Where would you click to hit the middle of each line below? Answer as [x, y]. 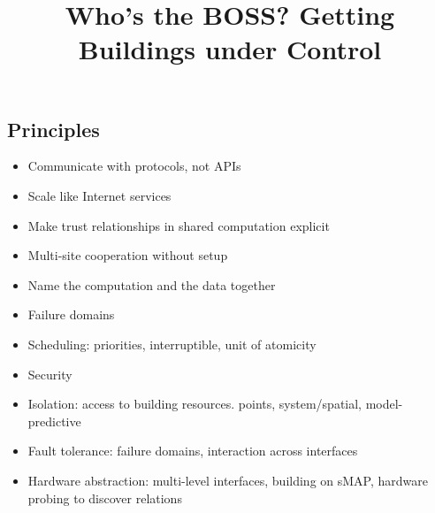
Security [50, 374]
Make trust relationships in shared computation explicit [179, 225]
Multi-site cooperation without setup [128, 255]
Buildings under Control [230, 49]
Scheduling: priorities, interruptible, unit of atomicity [172, 344]
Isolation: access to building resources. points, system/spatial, [195, 404]
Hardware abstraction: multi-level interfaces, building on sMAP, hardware [228, 480]
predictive [54, 421]
